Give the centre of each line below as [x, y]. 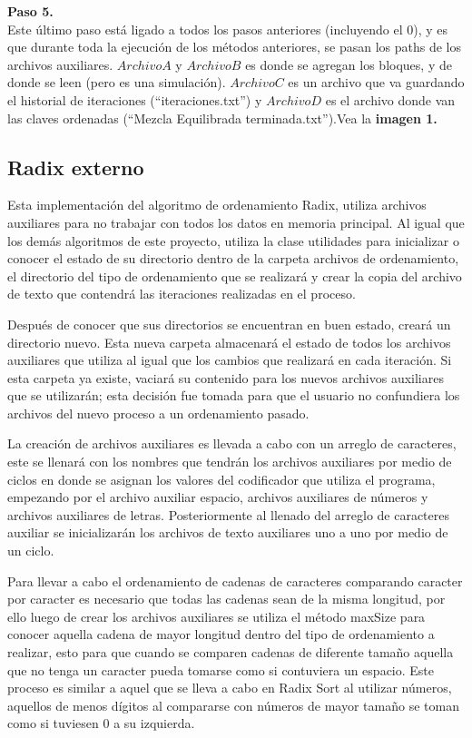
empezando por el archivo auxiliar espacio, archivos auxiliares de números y [218, 497]
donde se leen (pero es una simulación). [117, 82]
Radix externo [76, 167]
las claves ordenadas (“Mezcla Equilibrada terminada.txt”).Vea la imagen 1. [222, 118]
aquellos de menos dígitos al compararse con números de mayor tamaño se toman [233, 705]
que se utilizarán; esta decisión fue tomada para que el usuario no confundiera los [234, 395]
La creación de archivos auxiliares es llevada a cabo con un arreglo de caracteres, [232, 443]
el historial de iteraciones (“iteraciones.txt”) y [135, 99]
